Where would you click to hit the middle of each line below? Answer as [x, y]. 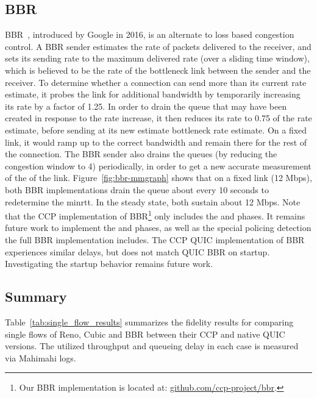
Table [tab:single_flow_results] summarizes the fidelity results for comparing [149, 322]
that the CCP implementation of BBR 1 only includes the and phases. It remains [155, 215]
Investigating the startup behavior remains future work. [109, 264]
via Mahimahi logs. [41, 357]
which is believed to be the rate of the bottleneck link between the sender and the [158, 70]
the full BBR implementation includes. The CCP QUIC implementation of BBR [155, 239]
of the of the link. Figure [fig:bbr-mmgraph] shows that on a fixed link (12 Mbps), [158, 178]
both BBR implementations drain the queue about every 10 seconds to [137, 189]
